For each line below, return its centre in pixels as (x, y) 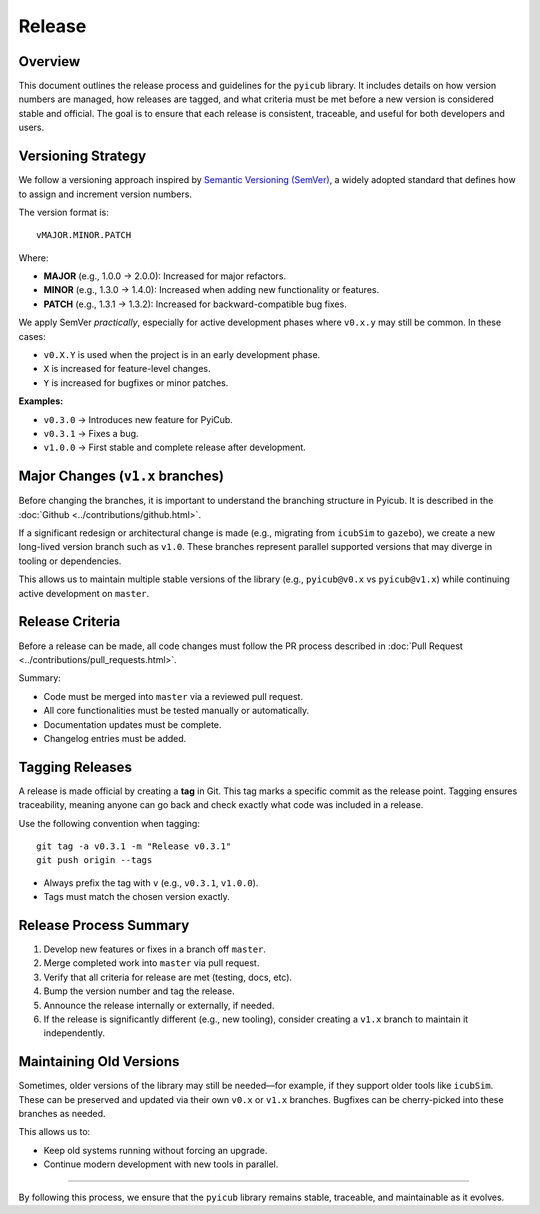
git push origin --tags (94, 860)
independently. (74, 1033)
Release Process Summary (104, 925)
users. (31, 127)
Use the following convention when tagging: (109, 823)
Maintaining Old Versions (99, 1061)
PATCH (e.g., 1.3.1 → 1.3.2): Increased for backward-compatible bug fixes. (195, 304)
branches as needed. (62, 1114)
